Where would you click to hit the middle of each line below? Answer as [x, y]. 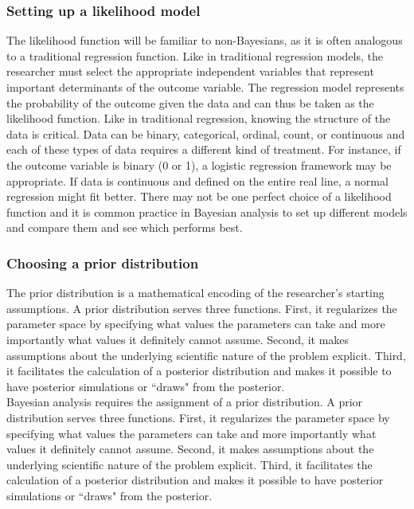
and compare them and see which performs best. [125, 227]
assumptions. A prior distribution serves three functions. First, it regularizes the [202, 308]
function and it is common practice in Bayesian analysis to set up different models [207, 211]
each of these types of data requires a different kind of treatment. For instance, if [204, 149]
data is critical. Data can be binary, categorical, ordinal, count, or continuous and [206, 133]
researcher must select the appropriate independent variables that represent [190, 71]
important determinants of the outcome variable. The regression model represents [205, 87]
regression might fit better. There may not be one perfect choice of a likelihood [199, 196]
